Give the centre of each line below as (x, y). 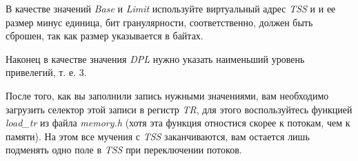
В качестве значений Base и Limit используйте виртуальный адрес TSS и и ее (171, 8)
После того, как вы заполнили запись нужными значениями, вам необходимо (167, 95)
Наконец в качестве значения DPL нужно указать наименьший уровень (155, 58)
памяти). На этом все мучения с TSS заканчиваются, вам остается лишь (158, 136)
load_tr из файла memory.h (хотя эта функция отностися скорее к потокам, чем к (178, 123)
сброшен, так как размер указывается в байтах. (105, 36)
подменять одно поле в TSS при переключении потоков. (124, 150)
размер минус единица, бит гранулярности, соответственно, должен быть (159, 22)
